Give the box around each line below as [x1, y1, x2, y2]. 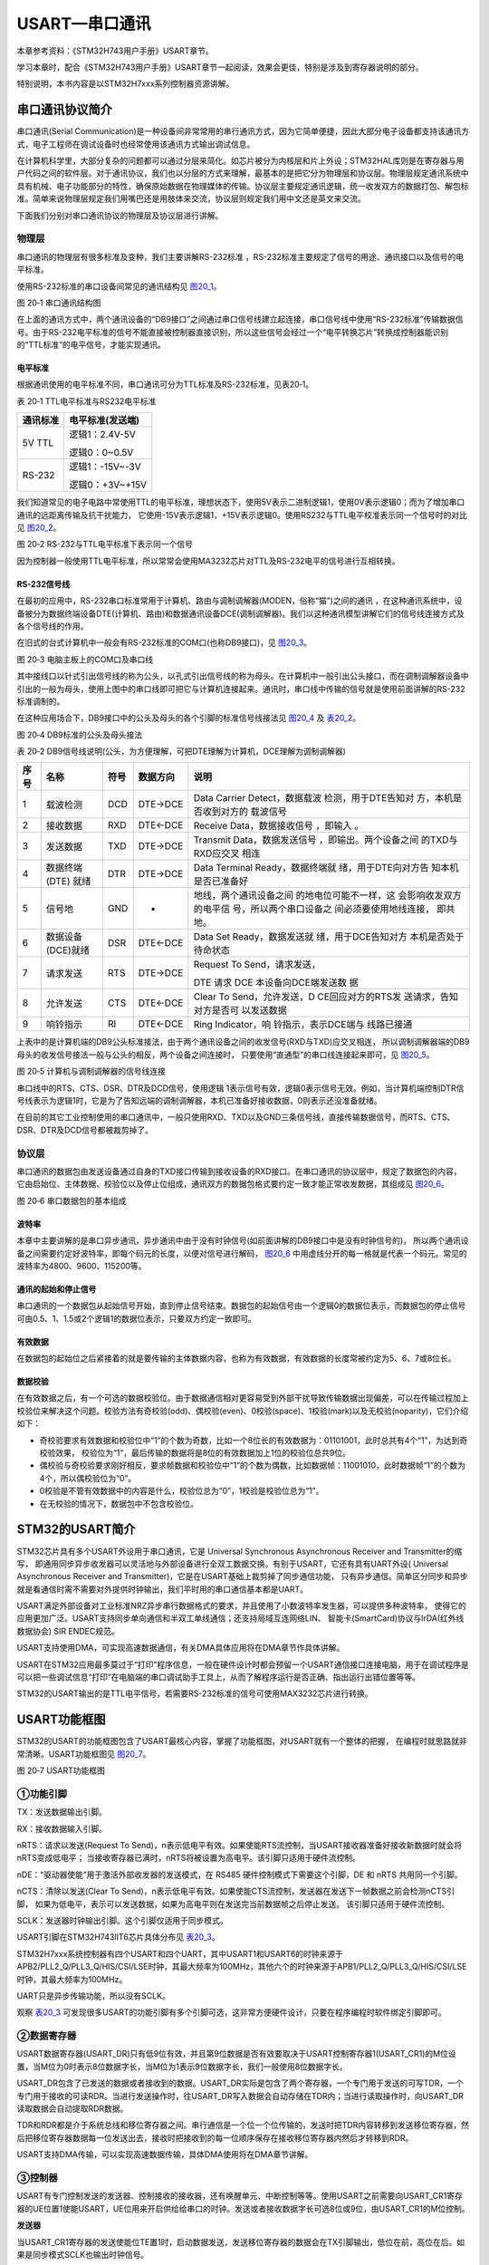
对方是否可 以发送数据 [193, 1004, 287, 1017]
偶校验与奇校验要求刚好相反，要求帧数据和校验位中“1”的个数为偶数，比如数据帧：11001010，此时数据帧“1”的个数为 [39, 1460, 466, 1471]
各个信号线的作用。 [16, 621, 89, 631]
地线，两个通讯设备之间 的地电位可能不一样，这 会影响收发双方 [193, 889, 462, 901]
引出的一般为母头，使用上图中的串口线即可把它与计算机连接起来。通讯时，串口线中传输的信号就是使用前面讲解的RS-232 [16, 683, 465, 694]
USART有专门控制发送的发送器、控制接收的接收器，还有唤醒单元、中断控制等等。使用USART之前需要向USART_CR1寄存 [16, 2191, 464, 2202]
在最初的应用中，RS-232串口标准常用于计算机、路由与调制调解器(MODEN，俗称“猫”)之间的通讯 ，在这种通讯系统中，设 [16, 595, 463, 606]
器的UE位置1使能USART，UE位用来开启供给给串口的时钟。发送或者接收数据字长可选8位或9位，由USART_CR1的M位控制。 [16, 2202, 470, 2214]
